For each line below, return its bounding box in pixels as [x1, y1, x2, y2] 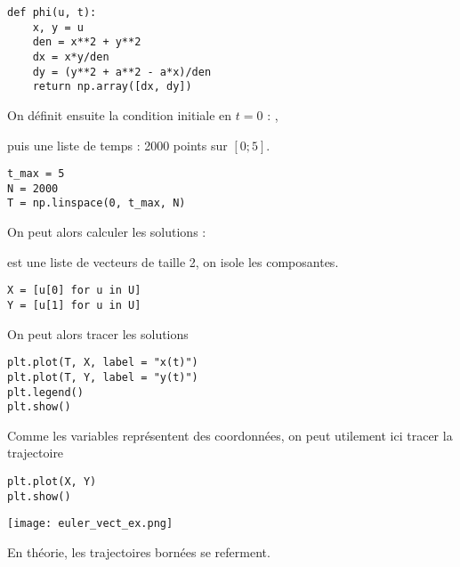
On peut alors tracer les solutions [7, 324, 189, 343]
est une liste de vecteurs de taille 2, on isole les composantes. [7, 252, 339, 271]
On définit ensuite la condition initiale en [7, 105, 232, 124]
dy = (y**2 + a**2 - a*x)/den [32, 65, 212, 78]
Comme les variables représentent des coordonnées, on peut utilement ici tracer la [7, 425, 453, 444]
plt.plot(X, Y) [7, 475, 97, 488]
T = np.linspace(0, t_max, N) [7, 197, 186, 210]
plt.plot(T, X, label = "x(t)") [7, 356, 198, 369]
